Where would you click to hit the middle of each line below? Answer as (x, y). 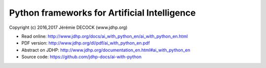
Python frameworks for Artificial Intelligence (102, 13)
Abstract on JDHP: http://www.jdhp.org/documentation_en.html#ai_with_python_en (106, 50)
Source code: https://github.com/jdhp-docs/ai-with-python (82, 57)
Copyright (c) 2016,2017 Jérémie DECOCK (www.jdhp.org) (68, 27)
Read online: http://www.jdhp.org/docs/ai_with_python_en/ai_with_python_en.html (105, 36)
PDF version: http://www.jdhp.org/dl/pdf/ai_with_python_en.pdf (86, 43)
